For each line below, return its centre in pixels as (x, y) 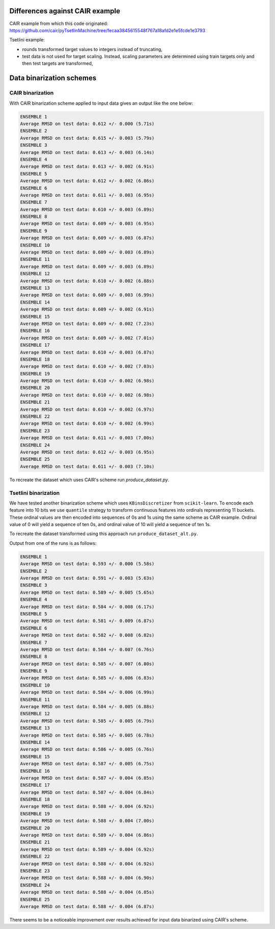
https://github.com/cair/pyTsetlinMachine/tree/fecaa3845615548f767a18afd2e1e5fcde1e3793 (107, 30)
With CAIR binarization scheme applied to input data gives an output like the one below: (101, 103)
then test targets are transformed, (58, 63)
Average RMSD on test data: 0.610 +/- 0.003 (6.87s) (87, 352)
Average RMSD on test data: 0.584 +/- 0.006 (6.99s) (87, 692)
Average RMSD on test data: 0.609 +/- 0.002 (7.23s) (87, 323)
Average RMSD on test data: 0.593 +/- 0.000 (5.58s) (87, 564)
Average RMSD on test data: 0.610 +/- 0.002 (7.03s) (87, 367)
